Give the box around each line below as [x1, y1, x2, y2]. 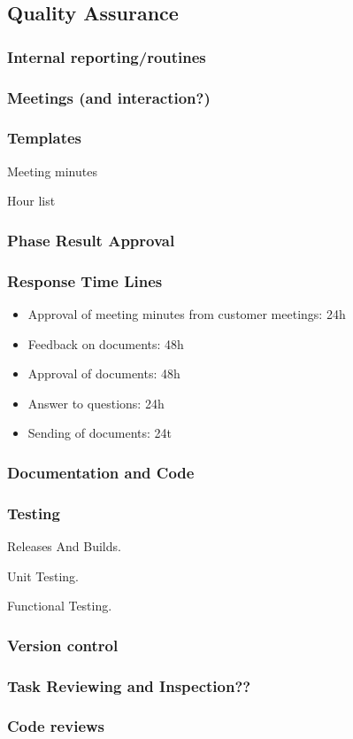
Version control [7, 634, 119, 656]
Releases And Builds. [7, 536, 121, 555]
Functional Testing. [7, 596, 112, 615]
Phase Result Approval [7, 229, 175, 251]
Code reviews [7, 715, 105, 737]
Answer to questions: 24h [27, 393, 165, 412]
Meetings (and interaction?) [7, 86, 211, 108]
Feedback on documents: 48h [27, 334, 184, 353]
